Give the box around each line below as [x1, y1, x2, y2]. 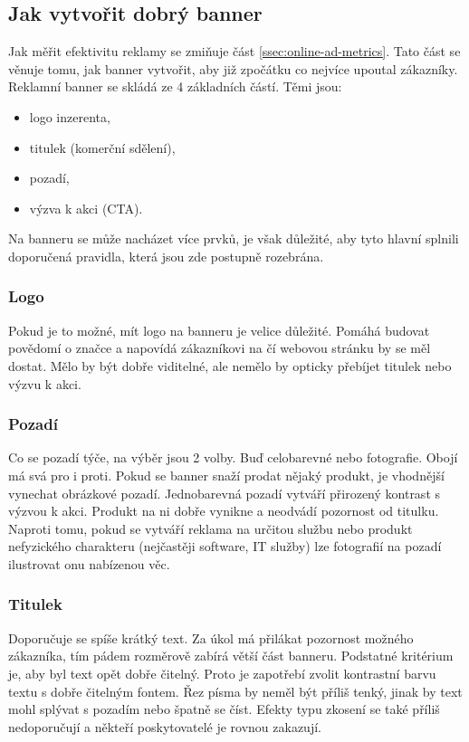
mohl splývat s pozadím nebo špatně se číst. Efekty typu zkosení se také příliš [8, 699, 440, 718]
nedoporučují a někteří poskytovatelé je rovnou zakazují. [8, 717, 321, 736]
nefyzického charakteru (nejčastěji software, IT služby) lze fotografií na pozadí [8, 537, 442, 556]
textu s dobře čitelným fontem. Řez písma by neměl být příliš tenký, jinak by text [8, 681, 463, 700]
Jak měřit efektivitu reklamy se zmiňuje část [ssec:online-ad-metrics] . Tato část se [8, 42, 461, 61]
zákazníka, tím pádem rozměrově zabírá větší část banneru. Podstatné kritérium [8, 646, 454, 665]
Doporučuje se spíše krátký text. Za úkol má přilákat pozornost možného [8, 628, 414, 647]
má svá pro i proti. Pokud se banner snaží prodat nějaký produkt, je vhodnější [8, 465, 445, 484]
